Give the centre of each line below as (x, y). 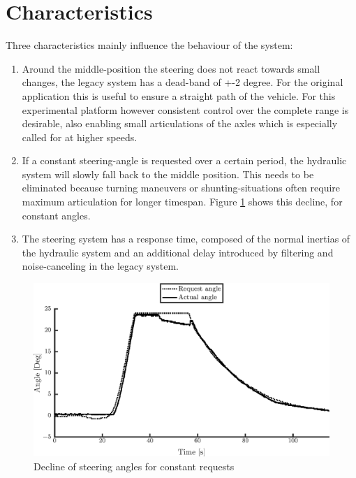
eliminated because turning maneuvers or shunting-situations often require (181, 188)
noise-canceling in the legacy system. (100, 266)
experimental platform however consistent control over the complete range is (185, 109)
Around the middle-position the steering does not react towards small (171, 68)
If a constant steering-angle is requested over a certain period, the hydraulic (184, 160)
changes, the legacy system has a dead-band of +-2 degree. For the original (183, 82)
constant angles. (56, 215)
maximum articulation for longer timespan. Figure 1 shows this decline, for (182, 202)
